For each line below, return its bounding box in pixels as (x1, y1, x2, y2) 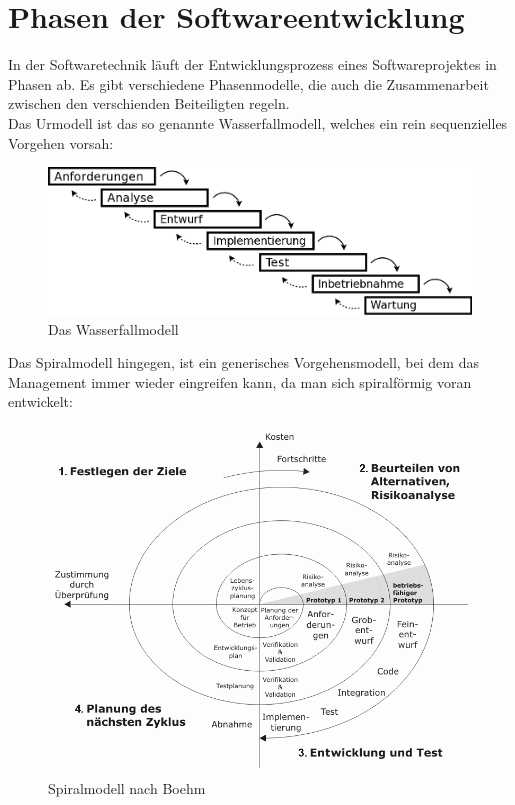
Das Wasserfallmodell (48, 318, 179, 339)
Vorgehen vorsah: (8, 132, 114, 153)
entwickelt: (8, 391, 73, 412)
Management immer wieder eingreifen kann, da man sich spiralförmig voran (8, 371, 472, 392)
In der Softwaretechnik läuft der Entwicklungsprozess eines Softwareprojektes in (8, 54, 497, 75)
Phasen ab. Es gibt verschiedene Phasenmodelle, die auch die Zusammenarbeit (8, 73, 489, 94)
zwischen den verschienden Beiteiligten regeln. (8, 93, 290, 114)
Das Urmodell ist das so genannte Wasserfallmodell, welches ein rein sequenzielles (8, 112, 508, 133)
